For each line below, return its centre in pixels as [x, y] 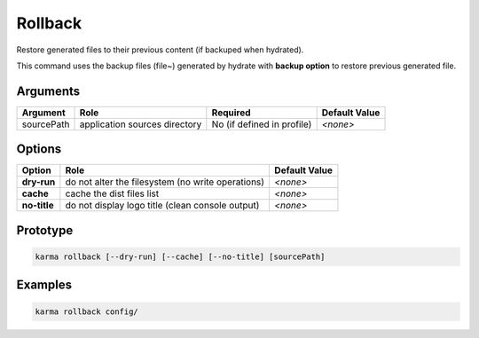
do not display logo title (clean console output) [162, 206]
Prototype [45, 230]
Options [39, 149]
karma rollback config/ [87, 311]
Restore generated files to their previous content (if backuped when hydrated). [160, 50]
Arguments [48, 91]
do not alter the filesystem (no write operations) [165, 182]
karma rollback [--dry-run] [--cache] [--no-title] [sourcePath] [180, 256]
